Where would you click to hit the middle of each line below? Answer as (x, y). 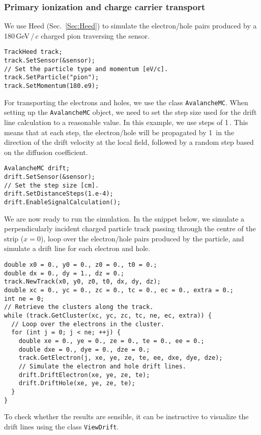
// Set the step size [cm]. (52, 185)
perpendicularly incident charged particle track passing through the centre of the (130, 228)
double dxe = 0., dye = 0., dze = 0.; (84, 349)
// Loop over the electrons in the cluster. (88, 324)
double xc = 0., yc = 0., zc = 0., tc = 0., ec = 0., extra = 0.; (119, 290)
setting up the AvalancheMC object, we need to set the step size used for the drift (130, 112)
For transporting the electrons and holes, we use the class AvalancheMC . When (126, 102)
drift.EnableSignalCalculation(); (63, 202)
